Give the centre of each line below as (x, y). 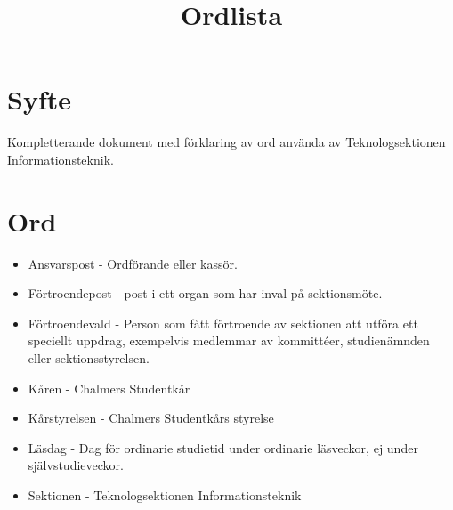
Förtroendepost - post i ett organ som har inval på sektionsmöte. (205, 293)
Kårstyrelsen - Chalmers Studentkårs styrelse (151, 418)
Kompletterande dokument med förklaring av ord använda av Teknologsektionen (226, 142)
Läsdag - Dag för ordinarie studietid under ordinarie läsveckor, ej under (223, 447)
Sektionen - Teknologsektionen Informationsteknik (165, 494)
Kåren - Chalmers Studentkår (109, 388)
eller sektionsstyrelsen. (89, 358)
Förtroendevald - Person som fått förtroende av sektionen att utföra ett (223, 323)
